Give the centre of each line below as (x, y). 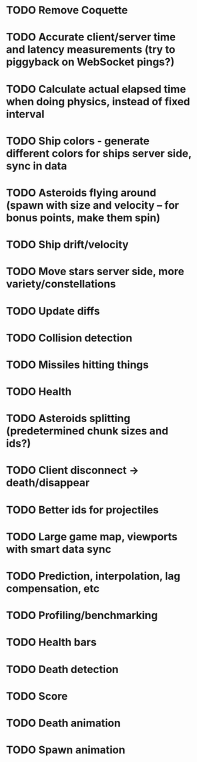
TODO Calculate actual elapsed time (96, 89)
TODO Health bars (51, 642)
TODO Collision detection (69, 338)
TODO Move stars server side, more (95, 272)
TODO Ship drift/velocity (67, 245)
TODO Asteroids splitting (68, 419)
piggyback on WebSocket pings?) (90, 62)
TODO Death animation (64, 723)
